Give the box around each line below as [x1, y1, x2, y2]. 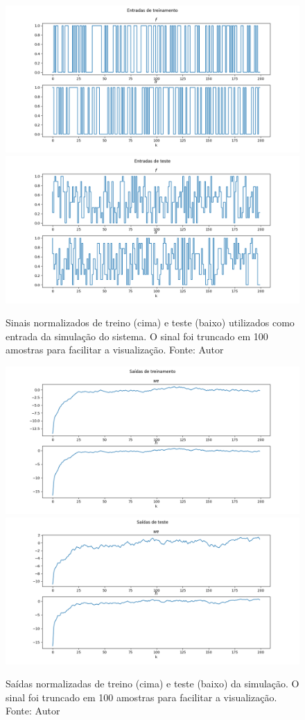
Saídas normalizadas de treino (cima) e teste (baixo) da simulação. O [6, 676, 299, 691]
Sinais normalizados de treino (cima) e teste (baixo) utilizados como [6, 315, 295, 330]
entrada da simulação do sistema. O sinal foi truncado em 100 [6, 328, 268, 343]
